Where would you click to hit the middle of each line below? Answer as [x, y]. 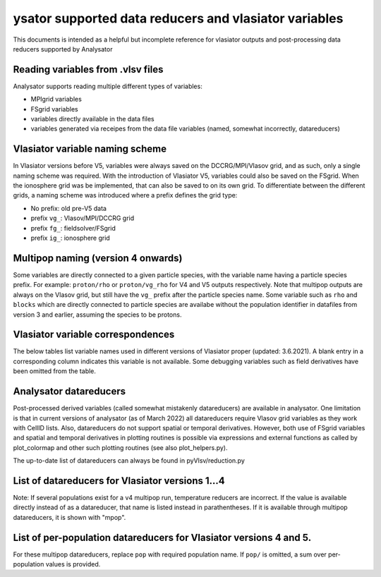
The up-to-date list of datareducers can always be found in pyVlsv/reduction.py [129, 461]
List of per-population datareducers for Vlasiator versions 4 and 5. [162, 537]
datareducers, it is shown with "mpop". [69, 517]
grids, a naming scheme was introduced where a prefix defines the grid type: [125, 195]
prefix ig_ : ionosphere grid [71, 238]
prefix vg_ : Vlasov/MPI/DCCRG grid [83, 218]
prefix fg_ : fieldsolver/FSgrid [73, 228]
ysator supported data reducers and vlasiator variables [178, 18]
